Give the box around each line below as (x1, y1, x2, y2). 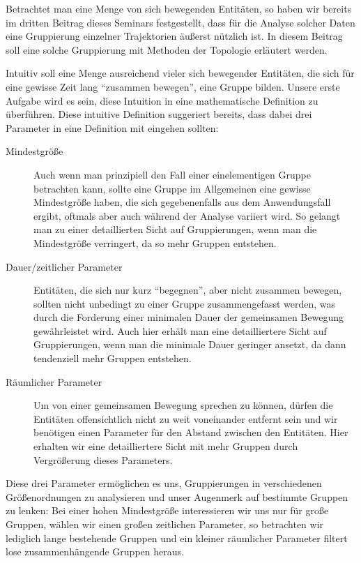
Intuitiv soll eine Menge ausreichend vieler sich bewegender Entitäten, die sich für (6, 66, 355, 80)
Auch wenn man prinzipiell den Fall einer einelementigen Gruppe (33, 167, 311, 181)
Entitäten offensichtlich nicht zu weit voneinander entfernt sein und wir (33, 411, 338, 426)
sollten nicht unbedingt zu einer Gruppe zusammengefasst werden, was (33, 296, 336, 310)
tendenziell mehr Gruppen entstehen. (33, 351, 192, 366)
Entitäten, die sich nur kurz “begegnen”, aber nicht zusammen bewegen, (33, 283, 342, 297)
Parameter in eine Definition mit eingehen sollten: (6, 120, 219, 135)
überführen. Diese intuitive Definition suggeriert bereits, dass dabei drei (6, 107, 312, 121)
